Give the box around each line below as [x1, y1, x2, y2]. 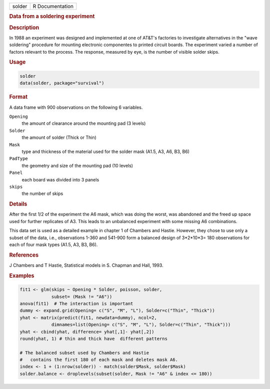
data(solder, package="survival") [19, 80, 104, 86]
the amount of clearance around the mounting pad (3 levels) [21, 120, 146, 126]
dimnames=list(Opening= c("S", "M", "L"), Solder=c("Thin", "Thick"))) [51, 322, 231, 328]
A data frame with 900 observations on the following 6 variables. [9, 104, 143, 110]
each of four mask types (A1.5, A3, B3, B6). [9, 241, 98, 248]
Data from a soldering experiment [9, 13, 95, 20]
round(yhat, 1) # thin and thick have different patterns [19, 336, 167, 341]
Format [9, 93, 27, 100]
